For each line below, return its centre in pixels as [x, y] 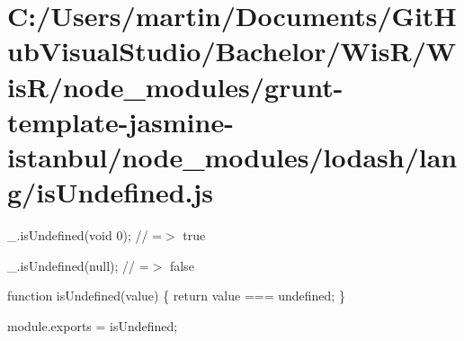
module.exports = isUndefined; [93, 325]
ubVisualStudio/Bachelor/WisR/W [232, 51]
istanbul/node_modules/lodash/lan [232, 156]
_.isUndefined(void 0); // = [85, 235]
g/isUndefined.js [111, 192]
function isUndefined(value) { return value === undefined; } [176, 296]
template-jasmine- [120, 121]
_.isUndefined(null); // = [78, 265]
